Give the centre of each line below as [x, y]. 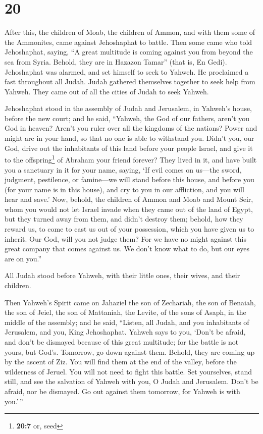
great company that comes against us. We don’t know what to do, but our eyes [127, 249]
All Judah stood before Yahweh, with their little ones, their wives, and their [122, 275]
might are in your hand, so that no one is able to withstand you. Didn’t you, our [129, 138]
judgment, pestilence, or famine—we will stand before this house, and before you [129, 179]
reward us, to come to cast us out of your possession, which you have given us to [129, 229]
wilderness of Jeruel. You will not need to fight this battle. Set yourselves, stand [128, 371]
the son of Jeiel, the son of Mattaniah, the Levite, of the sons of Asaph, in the [125, 312]
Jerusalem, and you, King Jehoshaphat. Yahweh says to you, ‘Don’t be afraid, [125, 332]
